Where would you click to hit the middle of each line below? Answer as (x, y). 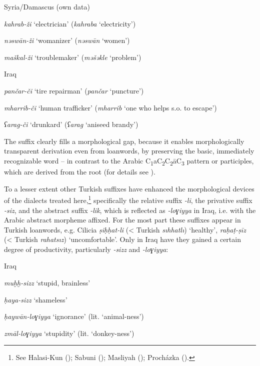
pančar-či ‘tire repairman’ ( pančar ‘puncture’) (74, 90)
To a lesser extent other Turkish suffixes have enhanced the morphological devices (129, 188)
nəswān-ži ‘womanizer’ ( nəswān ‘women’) (67, 40)
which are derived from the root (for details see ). (80, 172)
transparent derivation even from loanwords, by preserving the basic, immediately (129, 151)
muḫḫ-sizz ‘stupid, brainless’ (47, 283)
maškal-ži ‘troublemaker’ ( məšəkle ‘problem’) (73, 57)
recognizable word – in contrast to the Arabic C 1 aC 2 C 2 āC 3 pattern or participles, (129, 161)
